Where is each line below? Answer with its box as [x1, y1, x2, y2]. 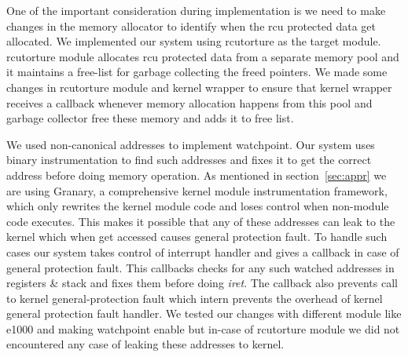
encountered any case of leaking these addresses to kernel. [6, 336, 285, 352]
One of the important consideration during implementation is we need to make [6, 2, 386, 18]
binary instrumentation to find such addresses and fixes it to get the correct [6, 151, 372, 168]
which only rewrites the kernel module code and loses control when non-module [6, 198, 389, 214]
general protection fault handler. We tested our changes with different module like [6, 305, 402, 322]
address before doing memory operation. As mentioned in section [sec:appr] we [6, 166, 387, 183]
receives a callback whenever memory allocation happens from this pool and [6, 94, 373, 111]
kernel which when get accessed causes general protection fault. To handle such [6, 228, 388, 245]
